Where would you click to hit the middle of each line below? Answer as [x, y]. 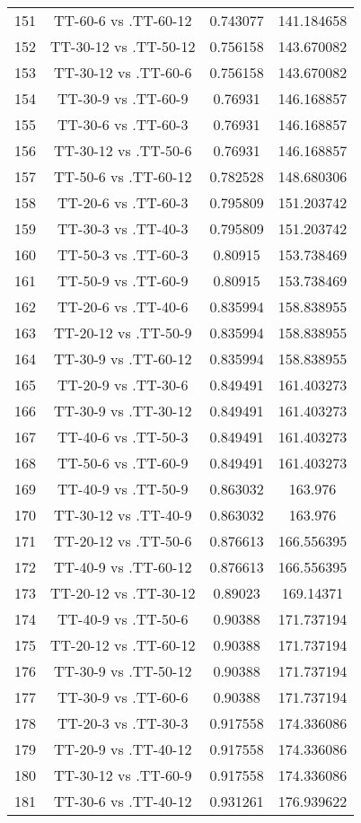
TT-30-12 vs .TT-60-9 [123, 775]
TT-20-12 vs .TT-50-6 [123, 541]
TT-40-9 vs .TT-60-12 [123, 567]
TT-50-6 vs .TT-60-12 [123, 176]
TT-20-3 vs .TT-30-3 [123, 723]
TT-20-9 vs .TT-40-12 [123, 749]
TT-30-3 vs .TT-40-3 [123, 228]
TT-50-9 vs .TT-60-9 [123, 280]
